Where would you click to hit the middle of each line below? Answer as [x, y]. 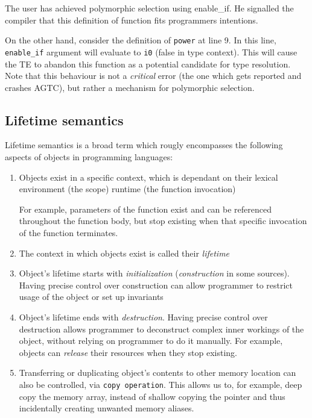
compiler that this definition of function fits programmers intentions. [132, 20]
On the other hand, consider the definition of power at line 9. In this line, [141, 40]
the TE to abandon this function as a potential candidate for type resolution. [148, 64]
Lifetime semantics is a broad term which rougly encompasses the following [144, 145]
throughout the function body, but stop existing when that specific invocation [163, 221]
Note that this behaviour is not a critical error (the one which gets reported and [153, 76]
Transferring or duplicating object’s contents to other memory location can [158, 373]
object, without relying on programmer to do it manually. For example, [151, 341]
